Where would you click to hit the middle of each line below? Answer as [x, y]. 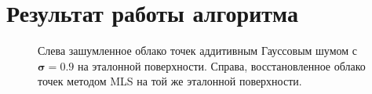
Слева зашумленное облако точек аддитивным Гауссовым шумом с [198, 51]
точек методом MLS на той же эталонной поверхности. [170, 81]
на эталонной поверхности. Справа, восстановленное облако [221, 65]
